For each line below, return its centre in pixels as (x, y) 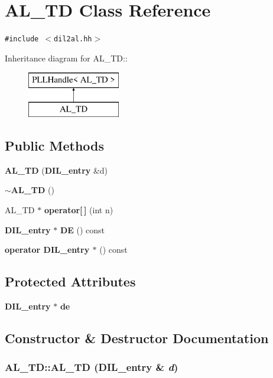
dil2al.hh (73, 39)
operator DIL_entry (47, 250)
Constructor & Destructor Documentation (137, 338)
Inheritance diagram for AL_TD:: (66, 58)
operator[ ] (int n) (79, 209)
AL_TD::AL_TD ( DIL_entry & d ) (92, 367)
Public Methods (55, 145)
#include (22, 39)
